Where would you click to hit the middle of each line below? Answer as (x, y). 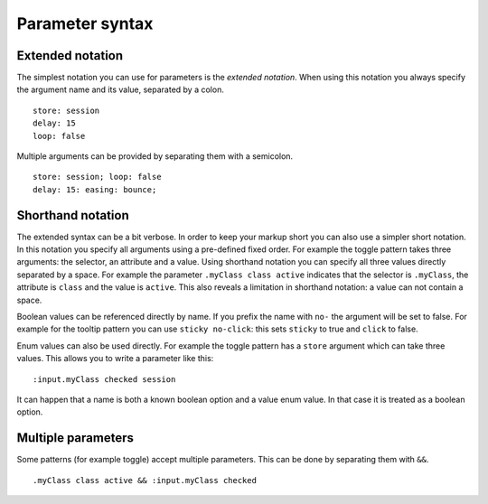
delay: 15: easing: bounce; (95, 189)
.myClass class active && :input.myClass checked (145, 480)
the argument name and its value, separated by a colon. (121, 89)
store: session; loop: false (97, 177)
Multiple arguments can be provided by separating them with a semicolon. (155, 156)
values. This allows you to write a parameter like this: (115, 359)
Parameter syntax (85, 23)
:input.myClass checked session (104, 379)
